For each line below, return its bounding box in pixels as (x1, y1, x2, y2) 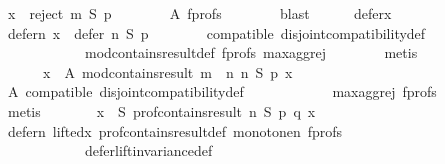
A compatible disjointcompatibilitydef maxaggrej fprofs (7, 81, 437, 102)
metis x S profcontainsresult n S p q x (7, 100, 316, 121)
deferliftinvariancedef (84, 140, 213, 161)
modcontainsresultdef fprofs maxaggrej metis (84, 42, 418, 63)
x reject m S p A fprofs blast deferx (7, 3, 392, 23)
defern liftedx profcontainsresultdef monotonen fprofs (7, 120, 343, 141)
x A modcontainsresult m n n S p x (42, 61, 293, 82)
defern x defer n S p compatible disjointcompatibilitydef (7, 22, 426, 43)
